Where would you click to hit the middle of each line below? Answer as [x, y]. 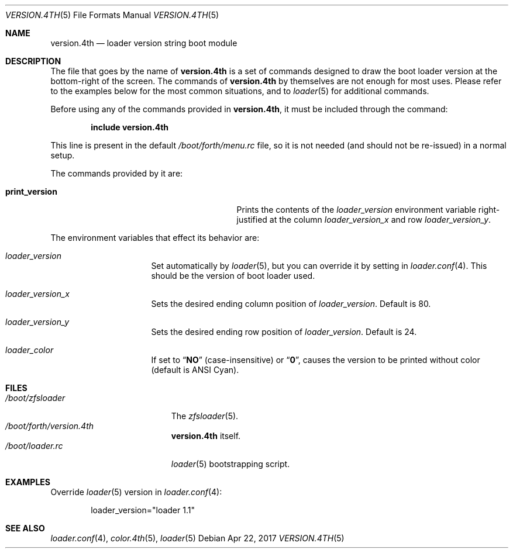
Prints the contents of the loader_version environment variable [356, 210]
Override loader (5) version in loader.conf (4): [136, 492]
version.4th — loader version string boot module [144, 43]
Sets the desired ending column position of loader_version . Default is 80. [291, 304]
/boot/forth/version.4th [50, 426]
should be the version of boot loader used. [233, 276]
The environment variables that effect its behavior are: [155, 238]
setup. [63, 155]
